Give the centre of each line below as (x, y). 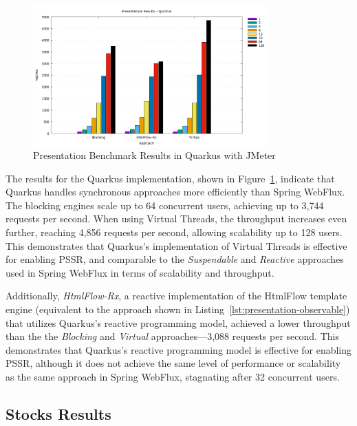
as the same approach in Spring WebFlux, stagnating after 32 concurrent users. (173, 376)
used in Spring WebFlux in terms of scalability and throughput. (140, 272)
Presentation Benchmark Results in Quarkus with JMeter (154, 155)
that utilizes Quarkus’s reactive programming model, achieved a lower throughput (178, 322)
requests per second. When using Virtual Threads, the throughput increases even (176, 219)
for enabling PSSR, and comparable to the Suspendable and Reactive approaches (175, 259)
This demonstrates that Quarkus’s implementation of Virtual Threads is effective (176, 245)
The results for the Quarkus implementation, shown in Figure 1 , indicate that (170, 178)
